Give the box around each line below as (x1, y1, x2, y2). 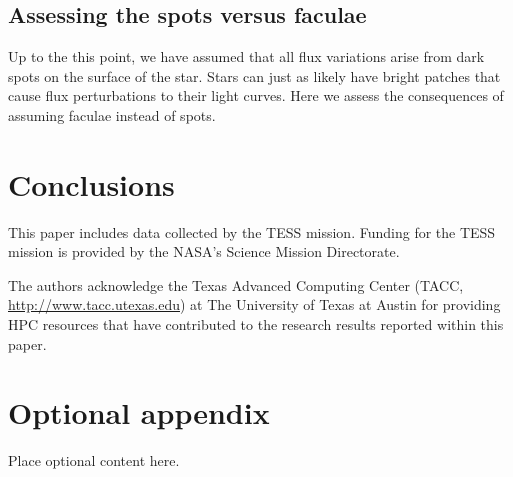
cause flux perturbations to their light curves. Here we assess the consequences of (8, 85, 504, 106)
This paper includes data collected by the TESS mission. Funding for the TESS (8, 221, 496, 242)
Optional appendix (8, 392, 270, 433)
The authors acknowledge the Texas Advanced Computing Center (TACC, (8, 274, 464, 295)
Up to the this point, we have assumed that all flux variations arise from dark (8, 46, 485, 67)
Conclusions (8, 163, 175, 204)
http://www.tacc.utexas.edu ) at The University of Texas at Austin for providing (8, 294, 501, 315)
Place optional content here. (8, 450, 180, 471)
